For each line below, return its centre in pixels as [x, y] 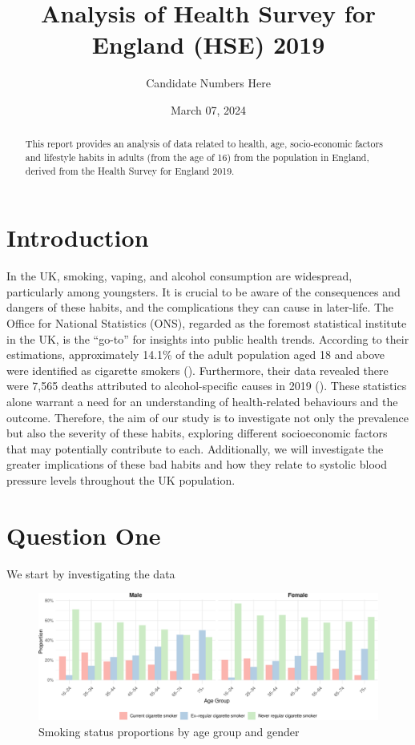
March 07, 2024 [208, 109]
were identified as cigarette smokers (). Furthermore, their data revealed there [197, 370]
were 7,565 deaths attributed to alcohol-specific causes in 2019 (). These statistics [207, 386]
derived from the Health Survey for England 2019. [130, 170]
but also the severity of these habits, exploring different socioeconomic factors [197, 433]
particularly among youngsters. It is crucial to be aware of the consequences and [203, 291]
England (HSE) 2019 [208, 44]
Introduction [78, 238]
